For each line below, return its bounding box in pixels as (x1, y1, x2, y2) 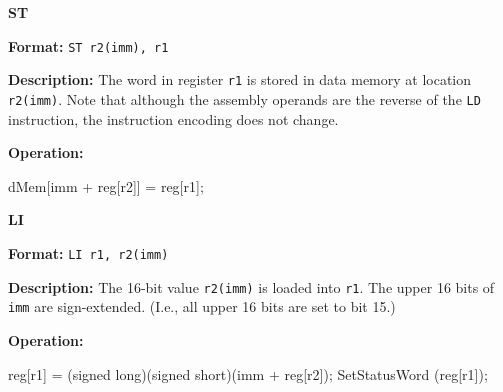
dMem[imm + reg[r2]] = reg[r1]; (8, 175, 204, 196)
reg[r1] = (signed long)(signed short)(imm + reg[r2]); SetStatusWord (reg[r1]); (8, 363, 488, 384)
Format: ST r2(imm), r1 (8, 35, 169, 56)
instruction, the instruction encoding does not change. (8, 108, 339, 129)
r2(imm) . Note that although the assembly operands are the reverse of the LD (8, 88, 481, 109)
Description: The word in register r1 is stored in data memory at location (8, 69, 472, 90)
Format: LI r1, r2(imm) (8, 242, 169, 263)
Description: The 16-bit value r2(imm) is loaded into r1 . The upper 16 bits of (8, 276, 495, 297)
